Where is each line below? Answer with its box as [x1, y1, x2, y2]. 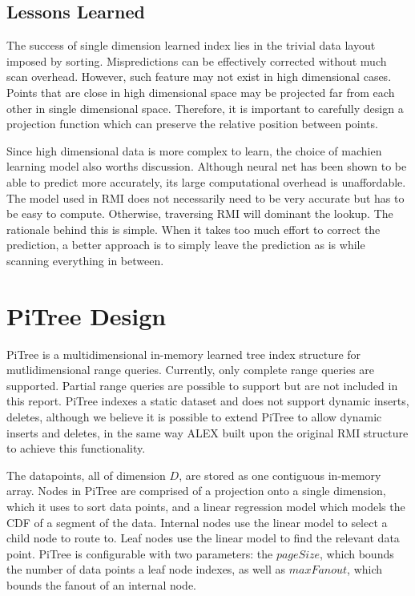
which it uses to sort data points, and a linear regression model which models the [6, 497, 405, 514]
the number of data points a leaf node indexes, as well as [6, 561, 285, 578]
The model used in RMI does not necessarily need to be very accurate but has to [6, 189, 405, 206]
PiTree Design [6, 299, 167, 332]
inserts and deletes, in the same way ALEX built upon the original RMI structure [6, 424, 409, 441]
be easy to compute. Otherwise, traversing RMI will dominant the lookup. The [6, 205, 393, 222]
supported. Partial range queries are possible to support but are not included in [6, 377, 398, 393]
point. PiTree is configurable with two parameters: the [6, 545, 273, 562]
